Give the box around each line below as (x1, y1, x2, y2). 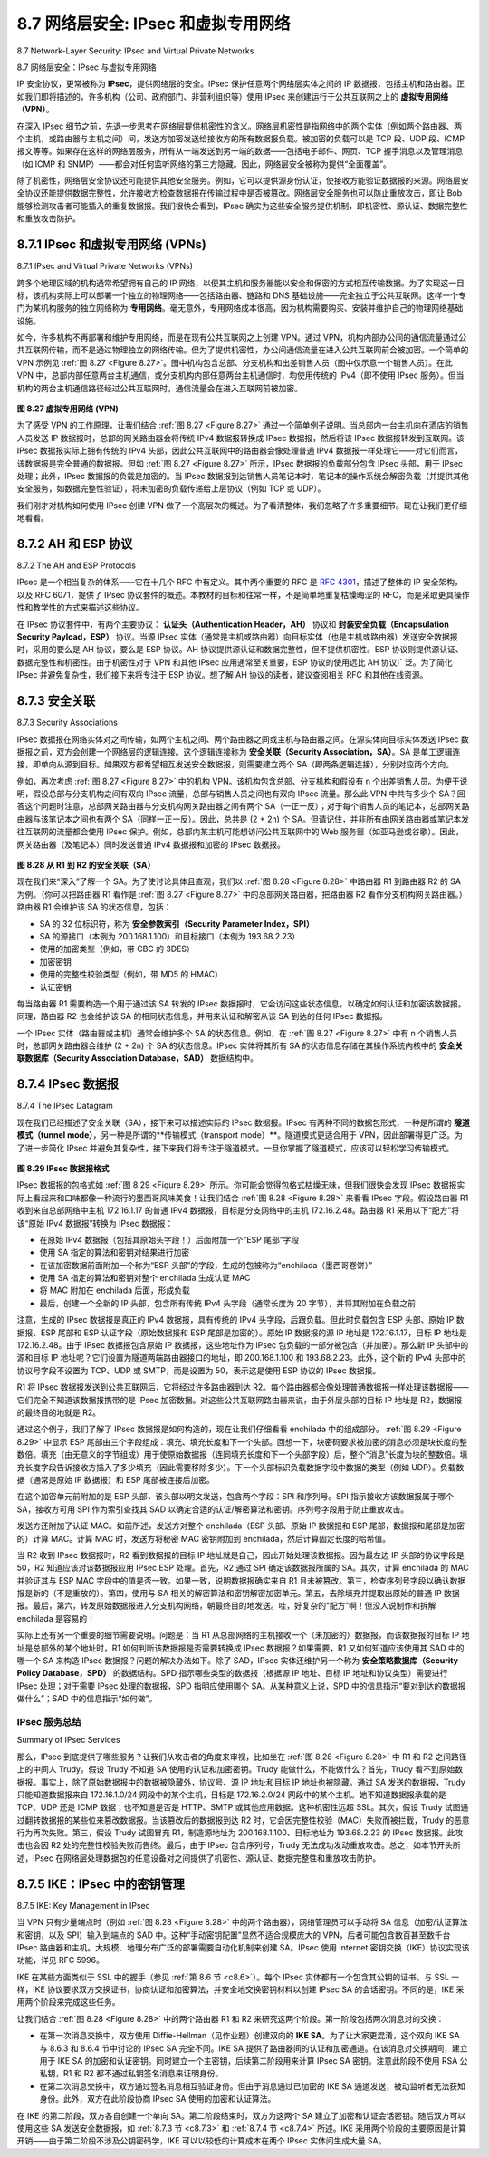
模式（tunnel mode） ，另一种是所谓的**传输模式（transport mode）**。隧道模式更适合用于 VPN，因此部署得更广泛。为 (16, 1130, 464, 1141)
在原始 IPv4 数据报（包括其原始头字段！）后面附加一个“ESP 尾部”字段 (39, 1234, 300, 1245)
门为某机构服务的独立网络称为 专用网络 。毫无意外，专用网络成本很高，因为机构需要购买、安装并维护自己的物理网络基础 (16, 303, 464, 313)
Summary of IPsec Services (16, 1735, 121, 1746)
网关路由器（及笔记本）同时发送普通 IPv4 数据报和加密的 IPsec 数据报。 (16, 839, 285, 850)
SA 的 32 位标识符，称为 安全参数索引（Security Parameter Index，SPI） (39, 918, 314, 929)
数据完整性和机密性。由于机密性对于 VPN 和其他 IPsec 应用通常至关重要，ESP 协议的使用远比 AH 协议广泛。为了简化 (16, 657, 453, 668)
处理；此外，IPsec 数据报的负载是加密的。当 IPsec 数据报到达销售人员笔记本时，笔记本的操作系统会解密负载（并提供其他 (16, 471, 470, 481)
